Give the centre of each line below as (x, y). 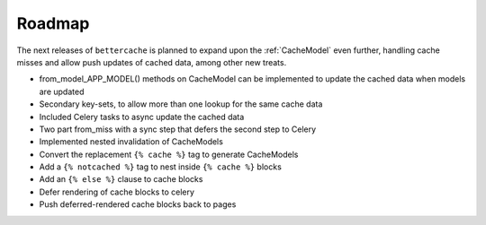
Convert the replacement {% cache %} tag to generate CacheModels (169, 154)
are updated (62, 91)
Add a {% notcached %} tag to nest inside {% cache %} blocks (161, 167)
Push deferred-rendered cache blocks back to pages (138, 204)
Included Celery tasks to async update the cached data (142, 117)
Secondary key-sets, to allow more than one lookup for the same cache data (181, 104)
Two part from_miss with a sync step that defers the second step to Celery (178, 129)
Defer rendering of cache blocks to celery (117, 192)
